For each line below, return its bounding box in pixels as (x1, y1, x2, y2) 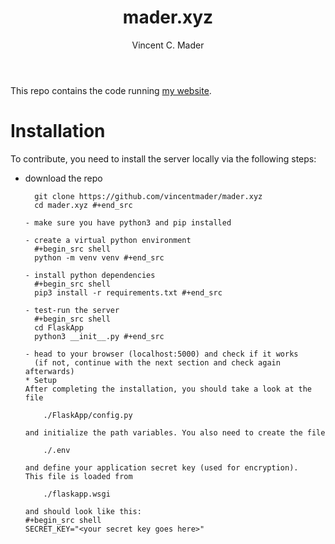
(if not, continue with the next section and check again (34, 357, 281, 368)
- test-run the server (24, 305, 120, 315)
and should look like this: (24, 506, 142, 516)
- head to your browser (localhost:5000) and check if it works (24, 349, 299, 359)
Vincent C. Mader (131, 39, 205, 51)
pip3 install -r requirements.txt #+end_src (34, 287, 223, 298)
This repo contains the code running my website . (10, 84, 212, 96)
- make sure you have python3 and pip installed (24, 217, 232, 228)
